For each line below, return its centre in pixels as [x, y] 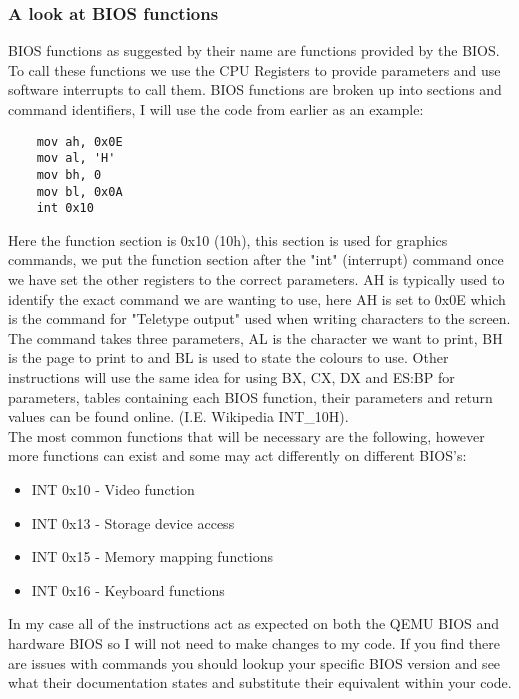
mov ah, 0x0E [79, 141]
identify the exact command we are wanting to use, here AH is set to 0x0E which [257, 298]
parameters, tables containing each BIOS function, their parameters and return [250, 396]
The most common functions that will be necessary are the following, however [246, 435]
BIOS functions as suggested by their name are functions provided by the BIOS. [254, 50]
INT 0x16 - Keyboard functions [128, 589]
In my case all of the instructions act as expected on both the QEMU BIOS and [254, 623]
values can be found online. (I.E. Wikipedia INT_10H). [178, 416]
